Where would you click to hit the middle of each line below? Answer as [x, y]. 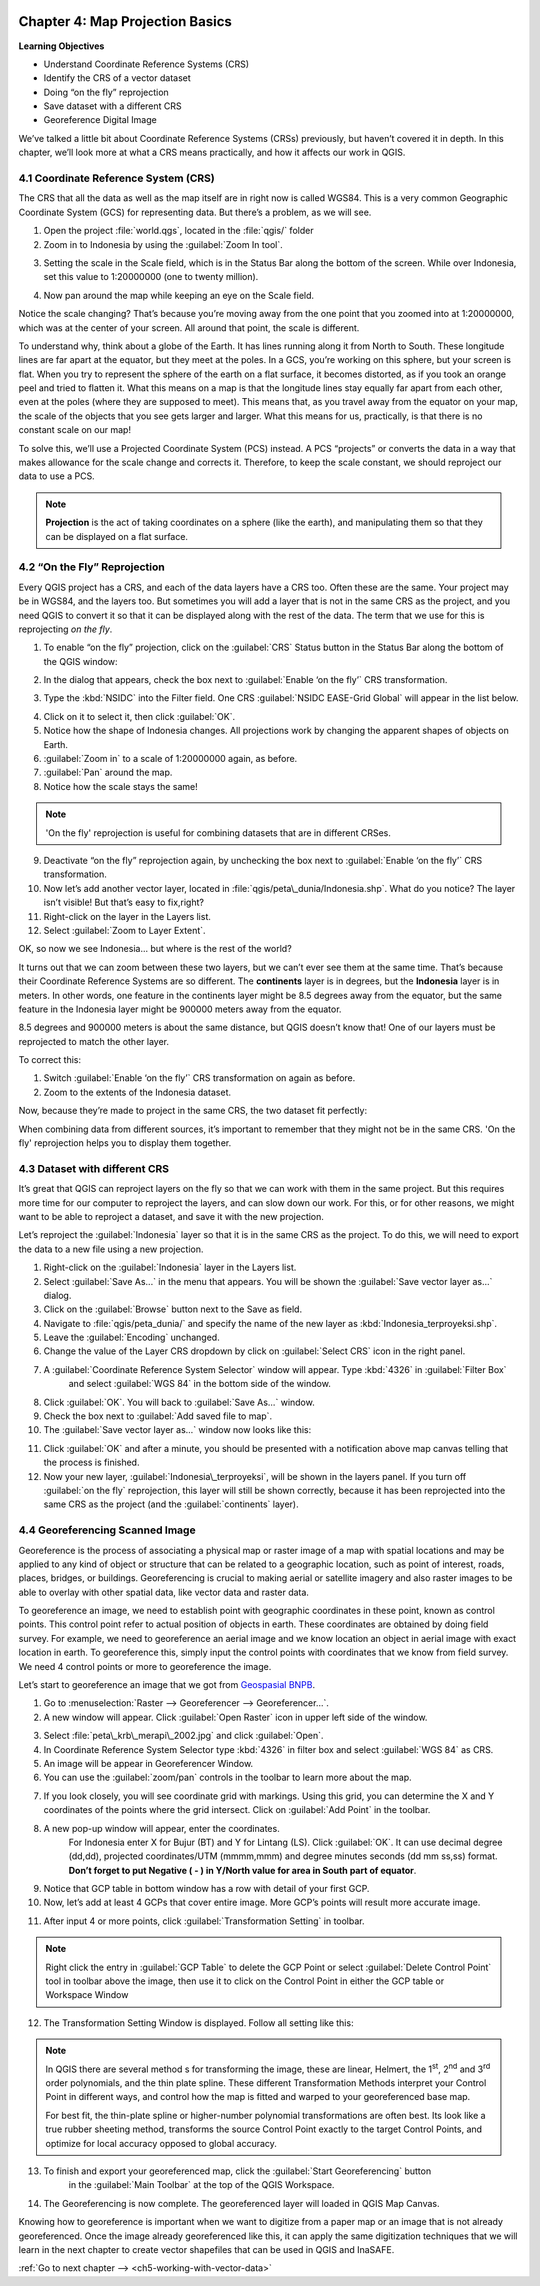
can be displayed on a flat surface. [117, 536]
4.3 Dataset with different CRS [94, 1168]
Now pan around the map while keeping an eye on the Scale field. [179, 295]
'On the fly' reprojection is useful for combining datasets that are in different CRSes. [218, 832]
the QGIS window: [81, 661]
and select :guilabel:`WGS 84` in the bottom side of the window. [200, 1384]
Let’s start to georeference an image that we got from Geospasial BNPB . [167, 1685]
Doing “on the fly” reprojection [106, 92]
